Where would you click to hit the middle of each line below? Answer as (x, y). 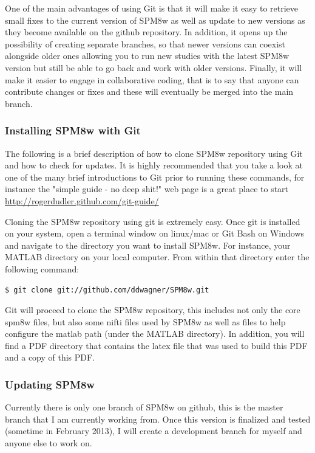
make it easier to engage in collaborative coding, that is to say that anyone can (152, 79)
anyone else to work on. (49, 443)
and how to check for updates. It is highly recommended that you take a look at (154, 165)
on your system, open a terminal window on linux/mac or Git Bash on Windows (155, 233)
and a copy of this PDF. (50, 357)
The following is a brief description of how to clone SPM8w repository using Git (154, 153)
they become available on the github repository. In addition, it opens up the (146, 32)
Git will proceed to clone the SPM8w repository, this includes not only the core (153, 310)
